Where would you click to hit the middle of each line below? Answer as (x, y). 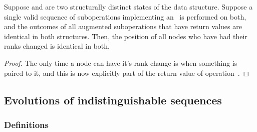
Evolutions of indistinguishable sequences (113, 100)
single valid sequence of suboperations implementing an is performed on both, (125, 16)
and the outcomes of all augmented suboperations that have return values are (123, 26)
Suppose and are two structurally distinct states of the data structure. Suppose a (128, 7)
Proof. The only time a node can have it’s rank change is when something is (121, 62)
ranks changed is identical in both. (57, 46)
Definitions (26, 124)
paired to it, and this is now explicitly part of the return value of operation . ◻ (127, 73)
